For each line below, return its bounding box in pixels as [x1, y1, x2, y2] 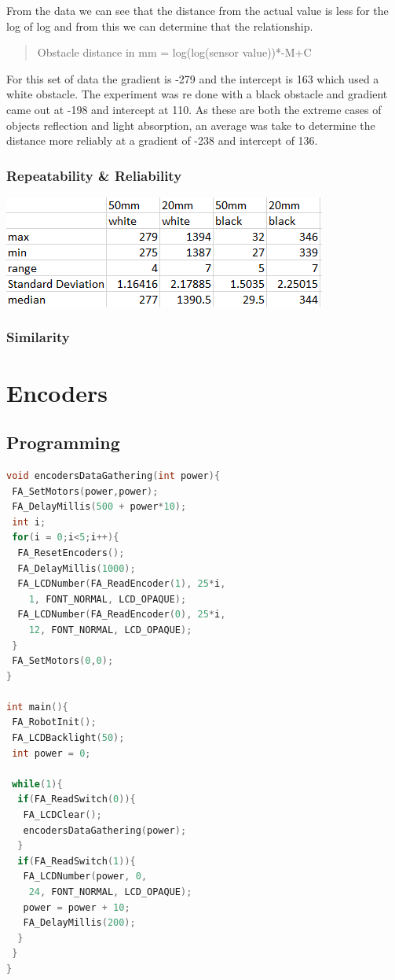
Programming [6, 430, 120, 455]
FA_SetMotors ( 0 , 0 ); [12, 655, 114, 667]
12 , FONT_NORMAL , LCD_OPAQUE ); [28, 624, 192, 636]
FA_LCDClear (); [23, 809, 102, 821]
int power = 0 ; [12, 747, 91, 759]
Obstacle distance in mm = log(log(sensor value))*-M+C [37, 44, 312, 61]
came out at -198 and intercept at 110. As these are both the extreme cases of [6, 101, 382, 117]
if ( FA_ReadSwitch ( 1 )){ [17, 855, 136, 867]
